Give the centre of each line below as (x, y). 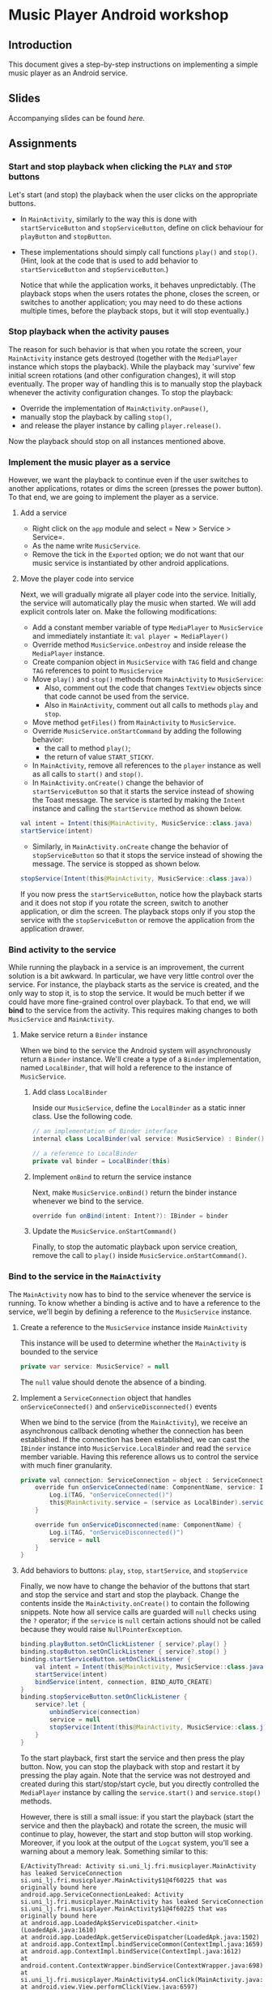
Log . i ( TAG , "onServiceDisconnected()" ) (117, 1532)
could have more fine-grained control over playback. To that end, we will (130, 1002)
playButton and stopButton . (66, 236)
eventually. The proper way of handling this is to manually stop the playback (135, 384)
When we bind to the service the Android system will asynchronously (135, 1051)
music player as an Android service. (68, 73)
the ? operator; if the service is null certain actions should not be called (140, 1621)
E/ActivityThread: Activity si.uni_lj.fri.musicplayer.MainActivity (138, 1866)
